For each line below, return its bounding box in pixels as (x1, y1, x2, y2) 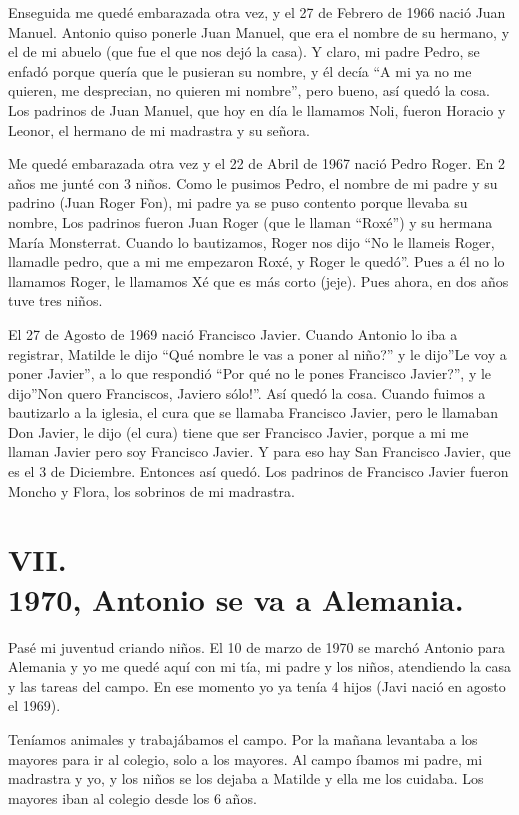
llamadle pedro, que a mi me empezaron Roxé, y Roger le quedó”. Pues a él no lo (8, 251, 505, 272)
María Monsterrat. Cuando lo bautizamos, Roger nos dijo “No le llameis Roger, (8, 231, 495, 252)
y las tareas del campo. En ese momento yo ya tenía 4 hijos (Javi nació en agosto (8, 675, 506, 696)
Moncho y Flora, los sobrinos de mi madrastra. (8, 480, 295, 501)
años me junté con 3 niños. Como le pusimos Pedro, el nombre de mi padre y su (8, 172, 498, 193)
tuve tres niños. (8, 290, 103, 311)
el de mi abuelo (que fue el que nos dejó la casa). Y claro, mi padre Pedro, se (8, 41, 480, 62)
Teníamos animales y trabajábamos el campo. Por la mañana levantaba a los (8, 728, 478, 749)
